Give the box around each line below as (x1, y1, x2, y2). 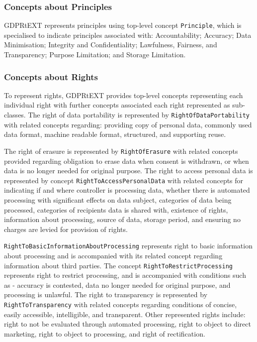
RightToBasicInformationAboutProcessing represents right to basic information (4, 240, 253, 251)
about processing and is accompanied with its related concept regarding (4, 250, 223, 261)
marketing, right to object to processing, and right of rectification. (4, 328, 205, 339)
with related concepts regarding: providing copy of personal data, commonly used (4, 119, 252, 129)
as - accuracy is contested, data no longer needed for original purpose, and (4, 279, 231, 290)
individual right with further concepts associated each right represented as (4, 100, 230, 110)
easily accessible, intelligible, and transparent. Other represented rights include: (4, 309, 246, 319)
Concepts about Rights (4, 70, 98, 83)
